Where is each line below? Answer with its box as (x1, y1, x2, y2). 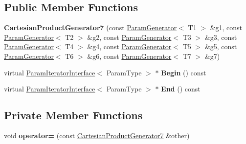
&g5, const (204, 41, 237, 52)
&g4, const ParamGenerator (87, 41, 172, 52)
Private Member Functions (4, 108, 143, 123)
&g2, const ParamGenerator (87, 32, 172, 42)
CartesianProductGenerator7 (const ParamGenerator (4, 22, 177, 33)
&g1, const (210, 22, 243, 33)
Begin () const (161, 67, 206, 77)
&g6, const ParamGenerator (87, 51, 172, 61)
